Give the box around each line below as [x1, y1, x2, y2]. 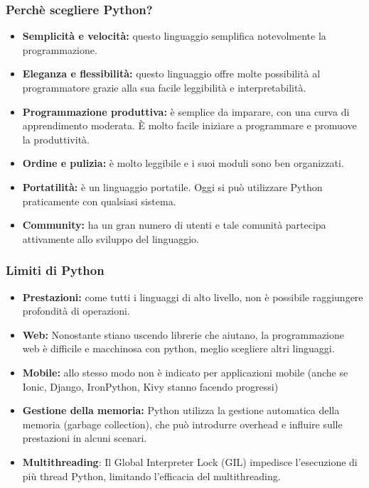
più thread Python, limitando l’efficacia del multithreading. [22, 468, 281, 483]
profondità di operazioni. [22, 303, 130, 318]
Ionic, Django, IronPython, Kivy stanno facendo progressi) [22, 379, 279, 394]
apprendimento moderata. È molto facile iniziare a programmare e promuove [22, 118, 357, 133]
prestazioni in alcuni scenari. [22, 430, 147, 445]
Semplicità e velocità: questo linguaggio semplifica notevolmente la [22, 28, 326, 43]
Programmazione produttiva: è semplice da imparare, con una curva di [22, 104, 350, 119]
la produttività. [22, 131, 90, 146]
